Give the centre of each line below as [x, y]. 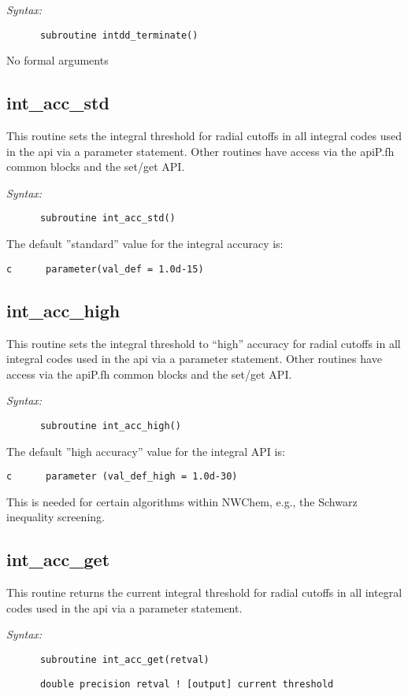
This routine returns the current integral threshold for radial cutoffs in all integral [204, 592]
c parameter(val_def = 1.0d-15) [105, 269]
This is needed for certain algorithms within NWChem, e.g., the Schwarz [182, 501]
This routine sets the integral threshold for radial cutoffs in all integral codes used [204, 136]
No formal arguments [57, 60]
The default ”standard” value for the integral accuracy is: [145, 244]
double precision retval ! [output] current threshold [187, 684]
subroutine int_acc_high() [110, 426]
